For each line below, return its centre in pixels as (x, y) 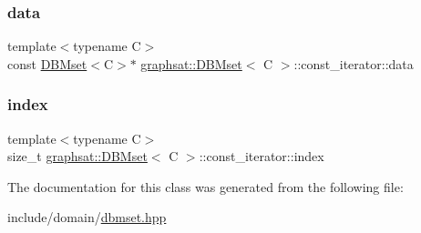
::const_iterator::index (262, 156)
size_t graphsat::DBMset (77, 156)
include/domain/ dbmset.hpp (87, 217)
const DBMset (47, 63)
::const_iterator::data (354, 63)
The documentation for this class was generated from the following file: (205, 186)
